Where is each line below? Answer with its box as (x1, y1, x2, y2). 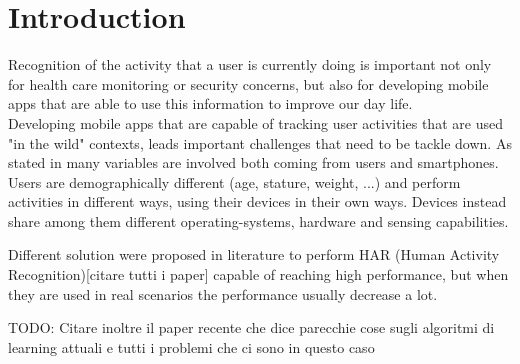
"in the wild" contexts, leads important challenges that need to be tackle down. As (8, 132, 512, 153)
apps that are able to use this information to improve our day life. (8, 93, 413, 114)
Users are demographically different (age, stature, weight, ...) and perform (8, 171, 461, 192)
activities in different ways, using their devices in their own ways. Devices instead (8, 191, 507, 212)
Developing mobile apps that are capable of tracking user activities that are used (8, 112, 503, 133)
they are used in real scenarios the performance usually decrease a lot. (8, 283, 438, 304)
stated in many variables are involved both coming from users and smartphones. (8, 152, 499, 173)
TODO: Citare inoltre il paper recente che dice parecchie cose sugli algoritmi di (8, 317, 495, 338)
